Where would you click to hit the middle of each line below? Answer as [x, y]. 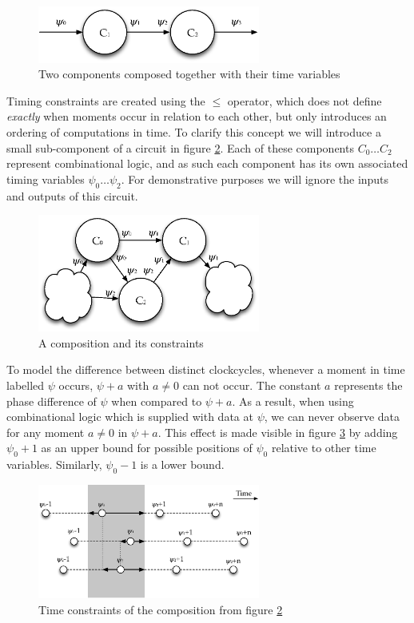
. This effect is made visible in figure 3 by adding [278, 432]
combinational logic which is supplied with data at [130, 417]
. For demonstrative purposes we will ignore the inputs [255, 179]
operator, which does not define [305, 100]
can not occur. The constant [252, 385]
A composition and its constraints [121, 342]
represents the [368, 385]
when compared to [157, 401]
